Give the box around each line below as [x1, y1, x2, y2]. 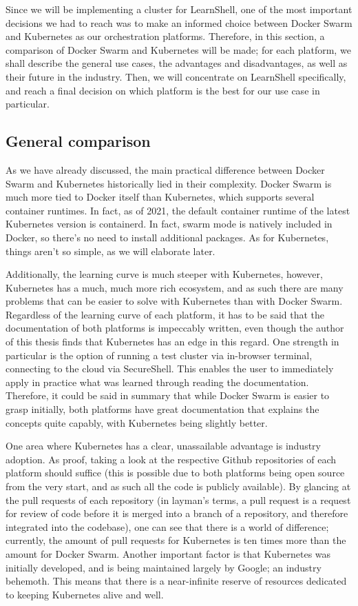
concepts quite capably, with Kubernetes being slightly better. [6, 415, 268, 430]
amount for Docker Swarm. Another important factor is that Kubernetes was [6, 546, 331, 560]
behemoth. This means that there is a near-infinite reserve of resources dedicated [6, 574, 347, 588]
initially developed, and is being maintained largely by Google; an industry [6, 560, 322, 574]
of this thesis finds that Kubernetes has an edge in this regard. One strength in [6, 334, 339, 349]
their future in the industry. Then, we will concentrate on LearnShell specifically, [6, 69, 346, 83]
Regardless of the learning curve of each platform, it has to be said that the [6, 307, 325, 321]
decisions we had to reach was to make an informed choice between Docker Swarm [6, 15, 352, 30]
